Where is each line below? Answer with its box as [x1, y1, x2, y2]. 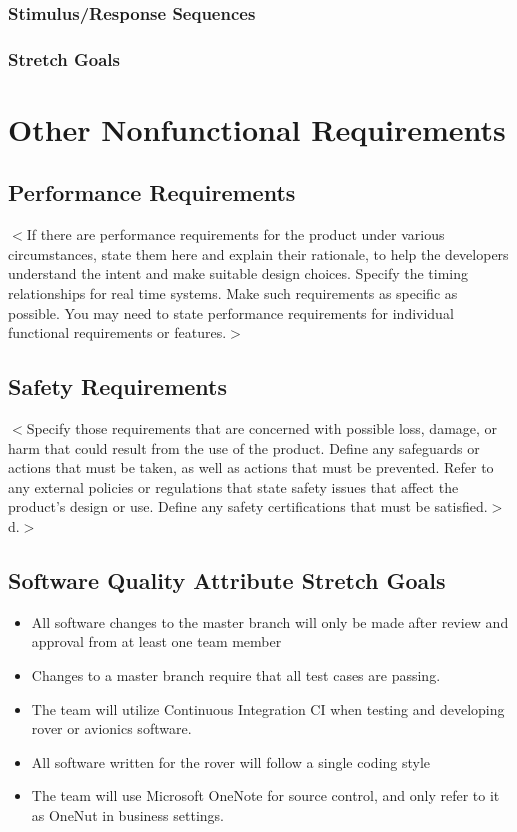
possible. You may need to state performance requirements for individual [8, 302, 454, 323]
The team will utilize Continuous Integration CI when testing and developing [31, 698, 505, 719]
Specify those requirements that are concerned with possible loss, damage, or [26, 418, 498, 439]
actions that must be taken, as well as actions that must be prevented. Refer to [8, 457, 494, 478]
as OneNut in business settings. [31, 804, 224, 825]
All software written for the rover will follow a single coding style [31, 751, 431, 772]
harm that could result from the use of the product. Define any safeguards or [8, 437, 480, 458]
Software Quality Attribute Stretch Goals [8, 564, 446, 595]
